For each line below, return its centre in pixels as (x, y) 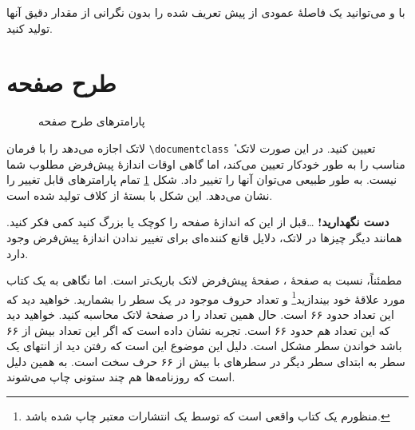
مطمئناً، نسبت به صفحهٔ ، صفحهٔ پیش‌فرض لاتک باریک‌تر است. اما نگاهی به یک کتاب (204, 280)
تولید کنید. (30, 28)
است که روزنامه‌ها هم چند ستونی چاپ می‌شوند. (121, 377)
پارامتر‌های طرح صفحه (92, 121)
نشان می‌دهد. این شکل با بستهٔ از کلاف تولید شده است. (140, 195)
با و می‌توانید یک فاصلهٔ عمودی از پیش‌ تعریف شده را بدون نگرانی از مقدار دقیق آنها (206, 12)
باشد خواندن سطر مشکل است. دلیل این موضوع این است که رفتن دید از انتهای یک (204, 346)
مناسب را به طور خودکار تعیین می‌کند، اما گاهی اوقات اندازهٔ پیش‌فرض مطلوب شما (206, 163)
